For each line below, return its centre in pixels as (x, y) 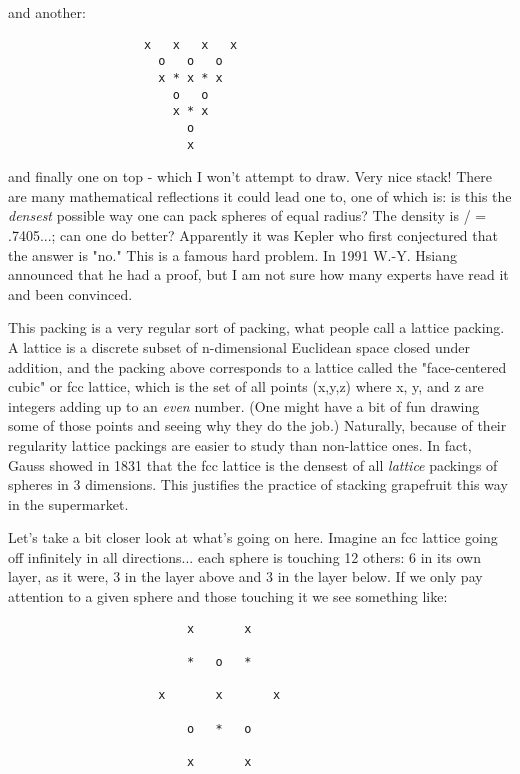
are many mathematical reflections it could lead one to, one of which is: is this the (260, 195)
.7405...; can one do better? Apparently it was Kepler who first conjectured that (253, 234)
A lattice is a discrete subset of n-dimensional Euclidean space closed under (239, 346)
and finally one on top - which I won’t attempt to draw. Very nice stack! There (250, 176)
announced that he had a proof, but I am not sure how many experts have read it (258, 274)
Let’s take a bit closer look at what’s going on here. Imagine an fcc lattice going (253, 537)
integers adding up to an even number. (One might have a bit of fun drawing (244, 405)
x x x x (191, 44)
